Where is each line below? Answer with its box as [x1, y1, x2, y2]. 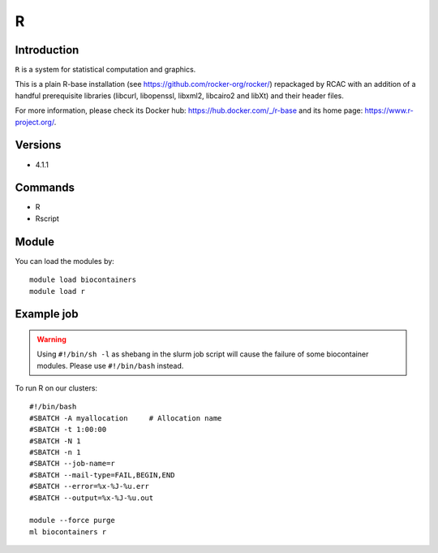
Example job [15, 307, 79, 321]
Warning [36, 334, 67, 344]
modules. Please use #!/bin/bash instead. [36, 361, 184, 370]
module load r [29, 287, 85, 296]
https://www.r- [364, 106, 414, 115]
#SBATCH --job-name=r [29, 459, 115, 469]
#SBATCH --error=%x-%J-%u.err [29, 482, 150, 491]
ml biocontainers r [29, 527, 107, 536]
